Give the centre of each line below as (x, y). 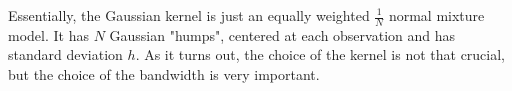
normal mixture (436, 15)
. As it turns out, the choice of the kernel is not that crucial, (320, 54)
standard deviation (65, 54)
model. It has (48, 34)
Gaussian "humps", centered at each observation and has (282, 34)
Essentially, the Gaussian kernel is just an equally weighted (189, 15)
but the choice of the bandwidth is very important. (164, 74)
